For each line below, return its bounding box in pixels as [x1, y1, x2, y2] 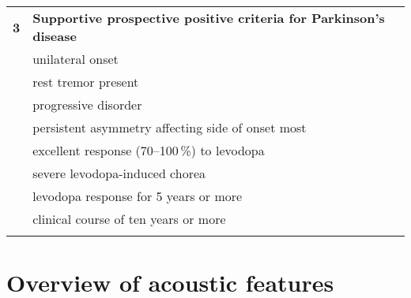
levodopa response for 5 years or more [32, 187, 243, 205]
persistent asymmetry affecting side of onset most [32, 118, 307, 136]
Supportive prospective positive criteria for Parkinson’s [32, 9, 385, 27]
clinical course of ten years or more [32, 210, 226, 228]
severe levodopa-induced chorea [32, 164, 206, 182]
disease [32, 27, 77, 45]
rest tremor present [32, 73, 139, 91]
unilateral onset [32, 50, 119, 68]
